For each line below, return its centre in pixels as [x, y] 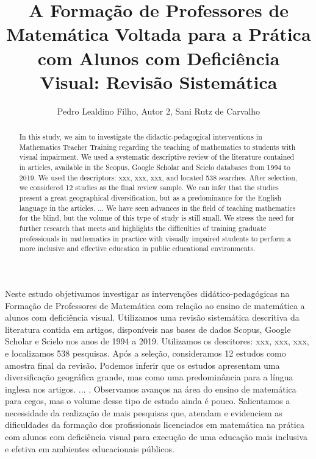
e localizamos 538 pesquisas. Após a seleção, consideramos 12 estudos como [145, 353]
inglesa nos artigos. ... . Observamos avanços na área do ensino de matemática [151, 389]
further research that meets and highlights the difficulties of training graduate [143, 228]
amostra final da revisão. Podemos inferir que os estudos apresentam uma [142, 365]
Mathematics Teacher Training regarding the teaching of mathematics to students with [157, 147]
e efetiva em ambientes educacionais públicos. [90, 448]
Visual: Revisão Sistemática [159, 81]
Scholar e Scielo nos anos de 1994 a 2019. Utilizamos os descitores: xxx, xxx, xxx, [157, 341]
